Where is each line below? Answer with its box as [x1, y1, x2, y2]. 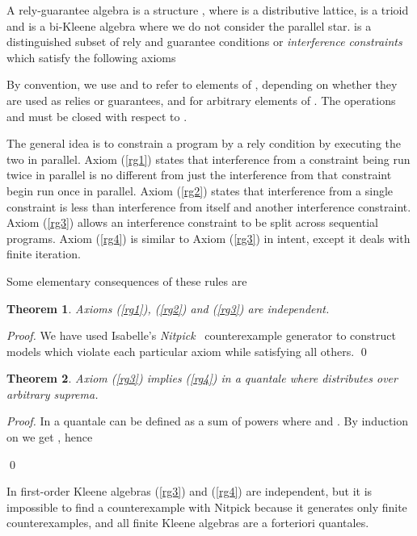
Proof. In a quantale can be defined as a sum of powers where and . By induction [6, 412, 409, 429]
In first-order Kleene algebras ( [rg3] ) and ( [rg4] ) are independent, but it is [6, 483, 373, 500]
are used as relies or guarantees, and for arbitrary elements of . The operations [6, 91, 396, 108]
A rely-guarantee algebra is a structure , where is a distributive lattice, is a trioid [6, 2, 409, 18]
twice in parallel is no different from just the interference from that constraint [6, 166, 392, 183]
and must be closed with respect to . [6, 107, 187, 124]
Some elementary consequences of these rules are [6, 272, 247, 289]
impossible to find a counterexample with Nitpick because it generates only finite [6, 498, 407, 515]
